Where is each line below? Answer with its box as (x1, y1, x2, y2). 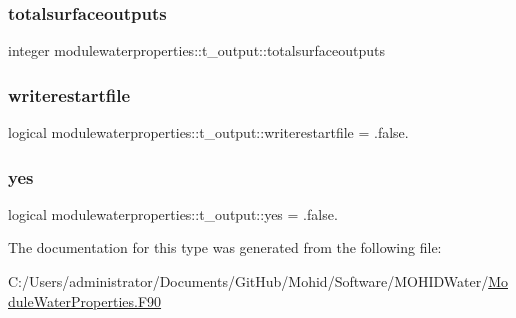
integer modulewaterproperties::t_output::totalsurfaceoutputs (8, 40, 385, 61)
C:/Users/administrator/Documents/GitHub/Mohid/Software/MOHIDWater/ (8, 271, 489, 292)
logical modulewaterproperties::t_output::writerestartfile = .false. (8, 122, 409, 143)
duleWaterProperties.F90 (8, 290, 162, 311)
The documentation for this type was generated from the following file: (8, 237, 442, 258)
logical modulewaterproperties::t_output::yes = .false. (8, 203, 338, 224)
